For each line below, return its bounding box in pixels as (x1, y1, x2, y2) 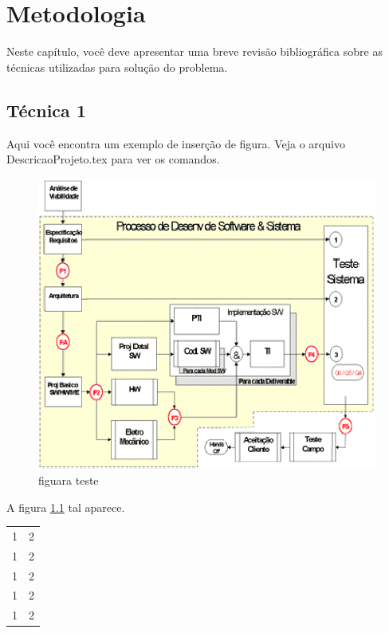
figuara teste (38, 471, 99, 488)
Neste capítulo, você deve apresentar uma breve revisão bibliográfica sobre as (6, 43, 383, 60)
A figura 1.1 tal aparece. (6, 498, 125, 515)
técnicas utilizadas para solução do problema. (6, 58, 228, 75)
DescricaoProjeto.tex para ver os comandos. (6, 151, 220, 167)
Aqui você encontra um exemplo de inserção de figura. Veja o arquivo (6, 135, 345, 151)
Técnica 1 (6, 97, 86, 122)
